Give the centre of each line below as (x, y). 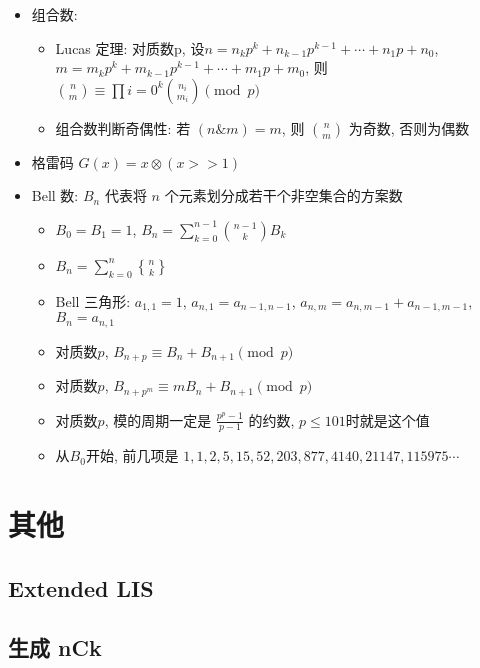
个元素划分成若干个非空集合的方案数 (283, 195)
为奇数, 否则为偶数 (409, 127)
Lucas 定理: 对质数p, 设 (130, 47)
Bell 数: (55, 195)
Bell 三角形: (93, 300)
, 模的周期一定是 (158, 419)
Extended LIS (81, 587)
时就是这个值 (387, 419)
